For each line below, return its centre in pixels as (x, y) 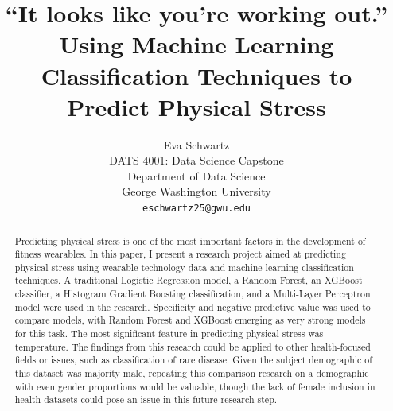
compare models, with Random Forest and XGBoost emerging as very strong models (190, 320)
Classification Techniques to (196, 75)
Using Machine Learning (196, 44)
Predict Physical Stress (196, 106)
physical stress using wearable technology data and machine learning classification (184, 267)
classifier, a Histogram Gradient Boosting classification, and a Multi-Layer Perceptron (193, 294)
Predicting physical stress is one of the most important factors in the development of (190, 240)
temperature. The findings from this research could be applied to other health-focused (193, 346)
